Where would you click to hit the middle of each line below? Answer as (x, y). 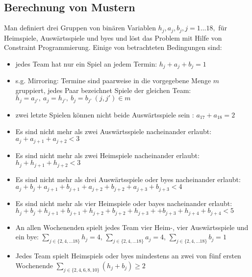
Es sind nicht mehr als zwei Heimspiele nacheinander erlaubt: (107, 155)
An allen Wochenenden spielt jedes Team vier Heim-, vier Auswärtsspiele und (132, 227)
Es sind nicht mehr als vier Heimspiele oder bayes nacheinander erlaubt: (124, 203)
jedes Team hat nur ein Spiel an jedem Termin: (86, 63)
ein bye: (27, 237)
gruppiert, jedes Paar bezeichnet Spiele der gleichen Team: (103, 90)
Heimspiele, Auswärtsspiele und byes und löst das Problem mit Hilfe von (113, 37)
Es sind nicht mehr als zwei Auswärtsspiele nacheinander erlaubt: (113, 131)
